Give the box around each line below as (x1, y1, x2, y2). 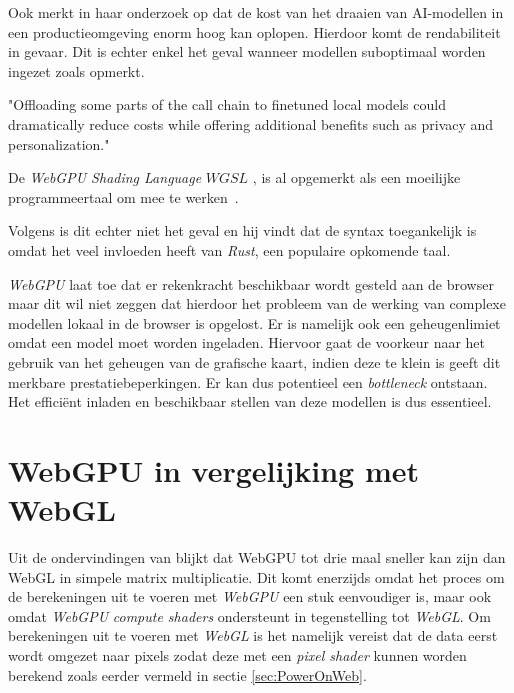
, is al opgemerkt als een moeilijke (252, 167, 461, 188)
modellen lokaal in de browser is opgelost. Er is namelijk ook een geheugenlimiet (8, 312, 501, 333)
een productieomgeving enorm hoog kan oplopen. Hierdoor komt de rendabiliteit (8, 21, 501, 42)
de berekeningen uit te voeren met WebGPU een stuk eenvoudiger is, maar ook (8, 586, 492, 607)
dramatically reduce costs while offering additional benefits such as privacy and (8, 113, 494, 134)
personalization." (8, 133, 110, 154)
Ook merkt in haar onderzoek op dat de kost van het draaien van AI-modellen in (8, 2, 504, 22)
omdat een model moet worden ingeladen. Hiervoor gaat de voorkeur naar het (8, 332, 486, 353)
